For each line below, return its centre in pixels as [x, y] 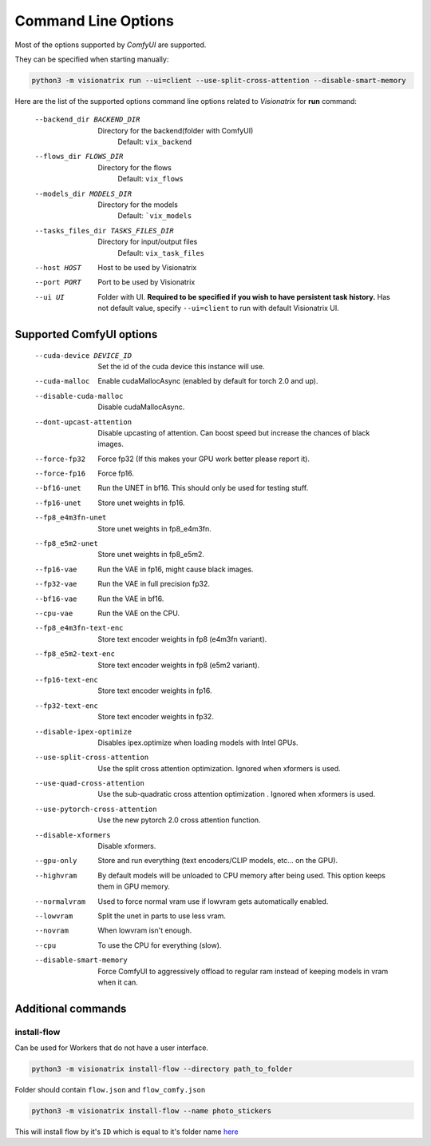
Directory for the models [138, 205]
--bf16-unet [58, 488]
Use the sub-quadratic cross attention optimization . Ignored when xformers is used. [237, 794]
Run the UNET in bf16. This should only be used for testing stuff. [203, 488]
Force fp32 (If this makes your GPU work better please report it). [204, 459]
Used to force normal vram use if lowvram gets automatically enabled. [213, 901]
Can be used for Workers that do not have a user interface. [112, 1048]
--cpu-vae [54, 613]
